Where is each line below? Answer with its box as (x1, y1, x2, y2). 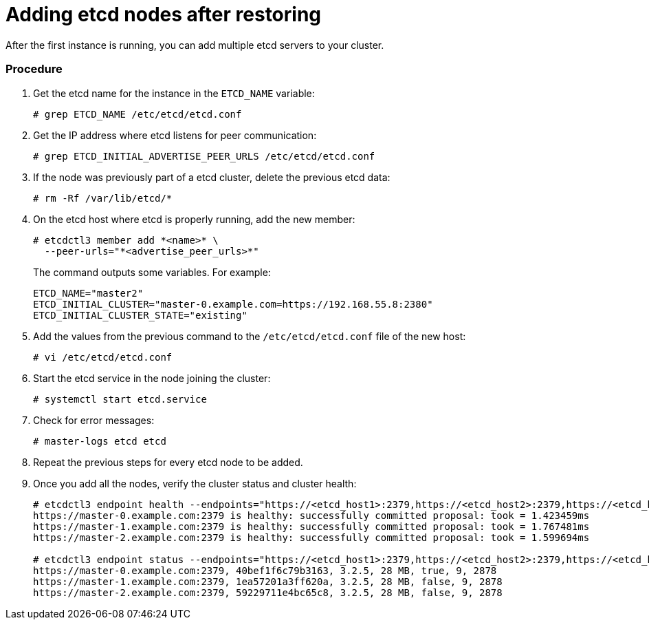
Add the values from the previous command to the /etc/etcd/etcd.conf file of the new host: (33, 330, 466, 342)
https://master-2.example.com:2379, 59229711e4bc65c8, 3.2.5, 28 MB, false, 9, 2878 (33, 586, 503, 598)
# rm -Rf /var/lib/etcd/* (33, 192, 173, 204)
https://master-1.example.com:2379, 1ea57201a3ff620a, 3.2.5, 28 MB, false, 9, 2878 (33, 575, 503, 587)
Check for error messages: (33, 414, 155, 426)
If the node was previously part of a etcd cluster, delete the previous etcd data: (33, 171, 390, 183)
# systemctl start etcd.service (33, 393, 207, 405)
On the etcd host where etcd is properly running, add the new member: (33, 213, 355, 225)
